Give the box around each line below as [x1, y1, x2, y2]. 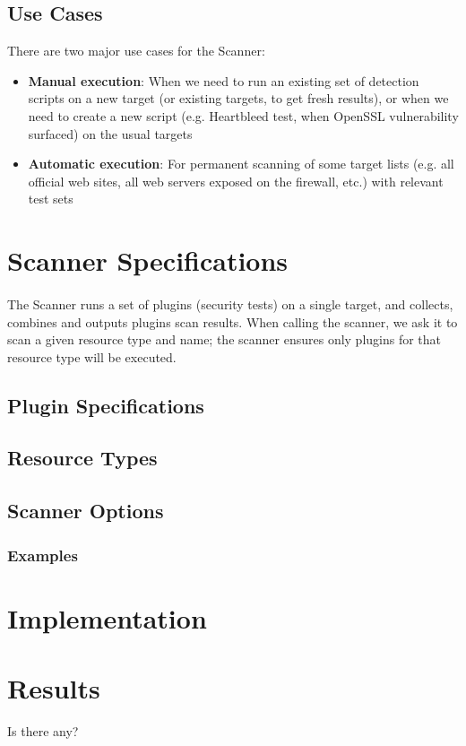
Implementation [7, 599, 207, 636]
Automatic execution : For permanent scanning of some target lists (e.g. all [28, 154, 454, 173]
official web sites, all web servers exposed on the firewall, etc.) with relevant [28, 171, 444, 190]
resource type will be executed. [7, 347, 177, 366]
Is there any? [7, 721, 79, 740]
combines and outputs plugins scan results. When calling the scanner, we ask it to [7, 312, 458, 331]
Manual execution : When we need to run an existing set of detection [28, 71, 419, 90]
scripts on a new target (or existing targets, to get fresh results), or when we [28, 89, 449, 108]
